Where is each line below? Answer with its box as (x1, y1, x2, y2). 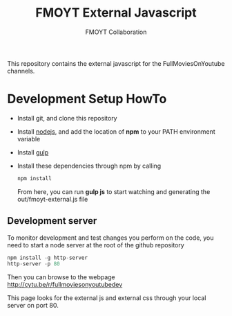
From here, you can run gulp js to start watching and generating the (17, 187, 211, 195)
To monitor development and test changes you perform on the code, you (7, 234, 214, 242)
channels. (7, 67, 35, 75)
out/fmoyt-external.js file (17, 195, 88, 203)
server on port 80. (7, 301, 59, 310)
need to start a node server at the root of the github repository (7, 240, 184, 249)
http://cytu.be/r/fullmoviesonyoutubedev (7, 281, 123, 289)
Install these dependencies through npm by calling (17, 161, 162, 170)
